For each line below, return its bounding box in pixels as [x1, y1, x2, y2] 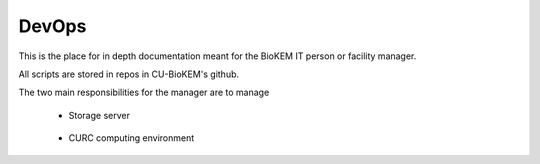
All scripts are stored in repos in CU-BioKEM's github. [18, 68, 240, 80]
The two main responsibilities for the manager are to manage [18, 86, 270, 99]
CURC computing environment [68, 132, 195, 144]
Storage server [68, 109, 130, 121]
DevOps [18, 15, 87, 37]
